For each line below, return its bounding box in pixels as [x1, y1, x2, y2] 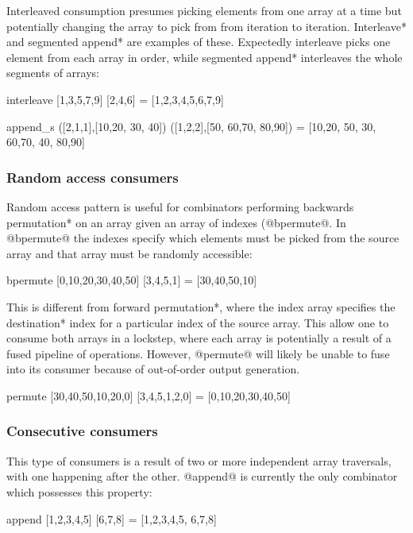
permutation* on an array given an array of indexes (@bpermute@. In [6, 214, 346, 230]
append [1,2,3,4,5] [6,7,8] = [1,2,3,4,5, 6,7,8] [6, 510, 217, 527]
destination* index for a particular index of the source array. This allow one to [6, 314, 389, 330]
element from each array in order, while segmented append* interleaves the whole [6, 48, 403, 65]
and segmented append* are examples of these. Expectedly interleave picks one [6, 33, 391, 50]
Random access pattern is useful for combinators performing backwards [6, 198, 354, 214]
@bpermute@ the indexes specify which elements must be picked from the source [6, 230, 399, 246]
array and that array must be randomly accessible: [6, 245, 253, 261]
